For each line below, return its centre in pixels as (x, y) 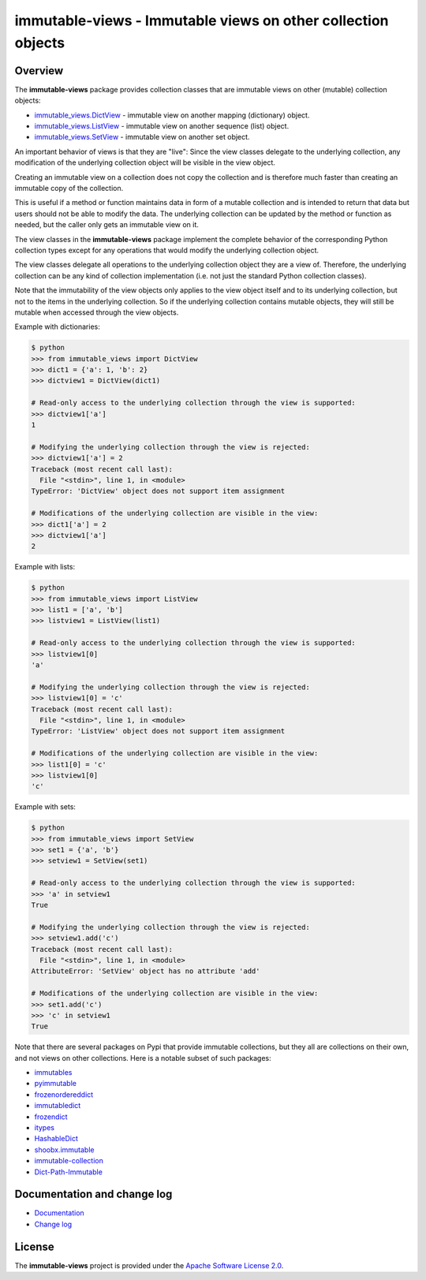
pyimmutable (55, 1084)
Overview (39, 71)
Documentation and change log (93, 1194)
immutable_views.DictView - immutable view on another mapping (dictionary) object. (172, 115)
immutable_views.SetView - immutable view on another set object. (142, 137)
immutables (53, 1073)
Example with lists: (45, 567)
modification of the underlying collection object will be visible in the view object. (145, 162)
